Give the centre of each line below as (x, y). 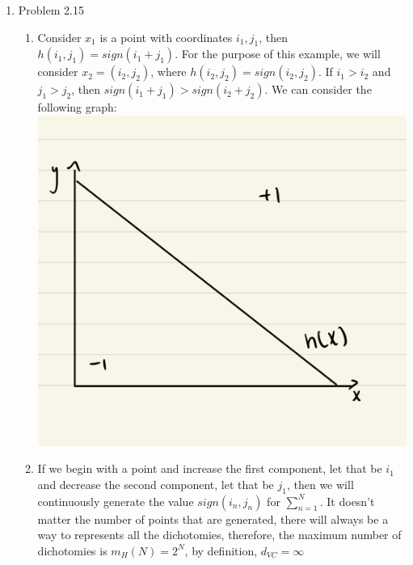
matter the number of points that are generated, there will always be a (213, 519)
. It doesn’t (347, 501)
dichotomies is (72, 550)
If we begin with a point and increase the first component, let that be (210, 468)
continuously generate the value (116, 501)
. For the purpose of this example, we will (278, 54)
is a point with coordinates (166, 37)
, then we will (320, 484)
